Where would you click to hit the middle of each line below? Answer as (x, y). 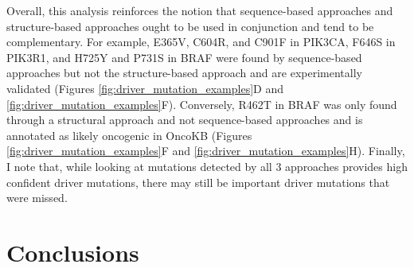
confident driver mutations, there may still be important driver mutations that (198, 182)
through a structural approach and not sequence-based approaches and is (185, 120)
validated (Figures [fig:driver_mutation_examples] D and (145, 88)
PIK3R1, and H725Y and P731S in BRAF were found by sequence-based (184, 57)
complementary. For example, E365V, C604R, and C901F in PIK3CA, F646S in (201, 42)
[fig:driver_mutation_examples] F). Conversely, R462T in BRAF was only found (202, 104)
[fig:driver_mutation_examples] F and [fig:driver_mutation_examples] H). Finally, (206, 151)
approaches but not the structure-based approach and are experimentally (184, 73)
